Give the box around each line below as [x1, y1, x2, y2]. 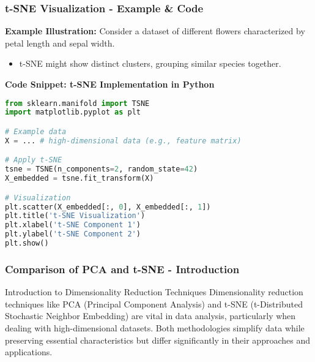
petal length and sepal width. [5, 36, 115, 49]
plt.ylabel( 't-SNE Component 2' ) [5, 230, 141, 239]
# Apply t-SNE [5, 156, 62, 165]
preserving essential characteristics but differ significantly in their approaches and [5, 333, 310, 346]
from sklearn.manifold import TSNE [5, 99, 150, 108]
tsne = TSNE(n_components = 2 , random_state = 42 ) [5, 165, 198, 174]
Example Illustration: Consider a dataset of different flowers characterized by [5, 25, 305, 37]
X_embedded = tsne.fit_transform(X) [5, 174, 154, 183]
